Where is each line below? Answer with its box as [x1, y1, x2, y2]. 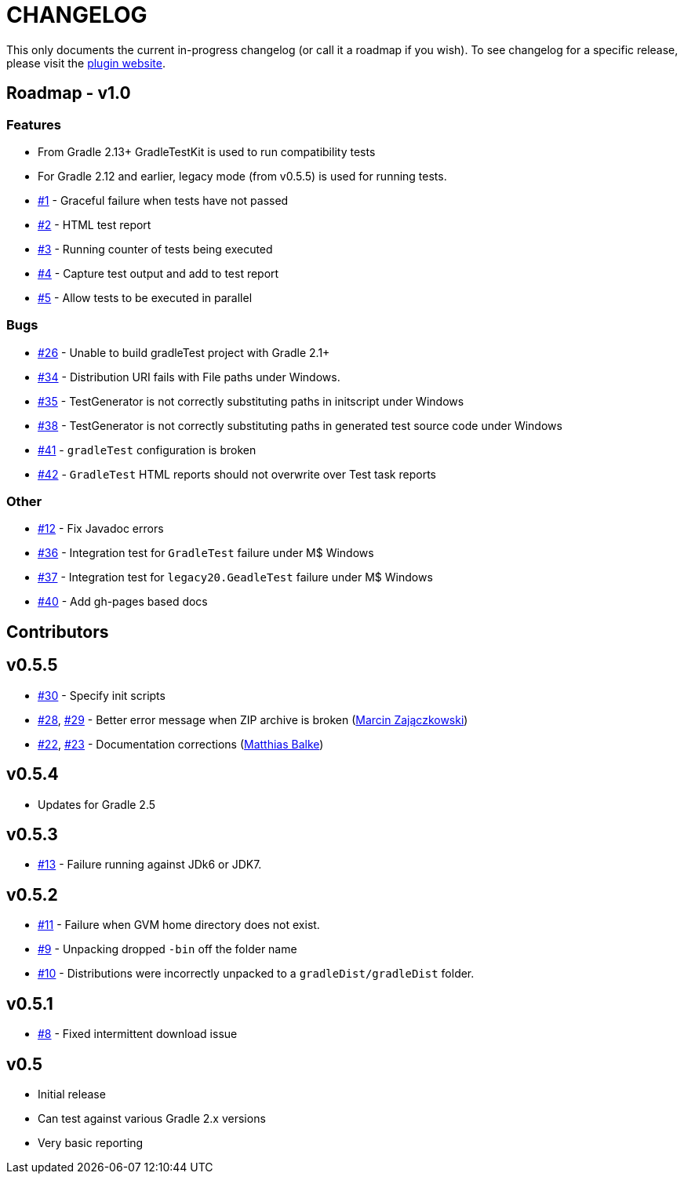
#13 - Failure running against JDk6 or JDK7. [38, 858, 262, 872]
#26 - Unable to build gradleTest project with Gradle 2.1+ [38, 345, 330, 359]
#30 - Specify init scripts [38, 688, 166, 702]
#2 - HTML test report [38, 217, 151, 231]
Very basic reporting [38, 1135, 144, 1149]
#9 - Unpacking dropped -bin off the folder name [38, 942, 297, 956]
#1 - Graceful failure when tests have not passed [38, 193, 289, 207]
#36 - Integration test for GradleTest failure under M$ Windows [38, 546, 374, 560]
